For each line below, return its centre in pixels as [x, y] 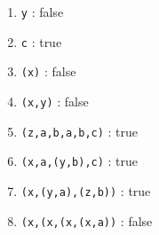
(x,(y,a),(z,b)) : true [86, 190]
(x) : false [48, 71]
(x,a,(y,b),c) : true [79, 161]
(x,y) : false [55, 101]
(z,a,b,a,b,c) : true [79, 131]
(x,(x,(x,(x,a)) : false [87, 220]
